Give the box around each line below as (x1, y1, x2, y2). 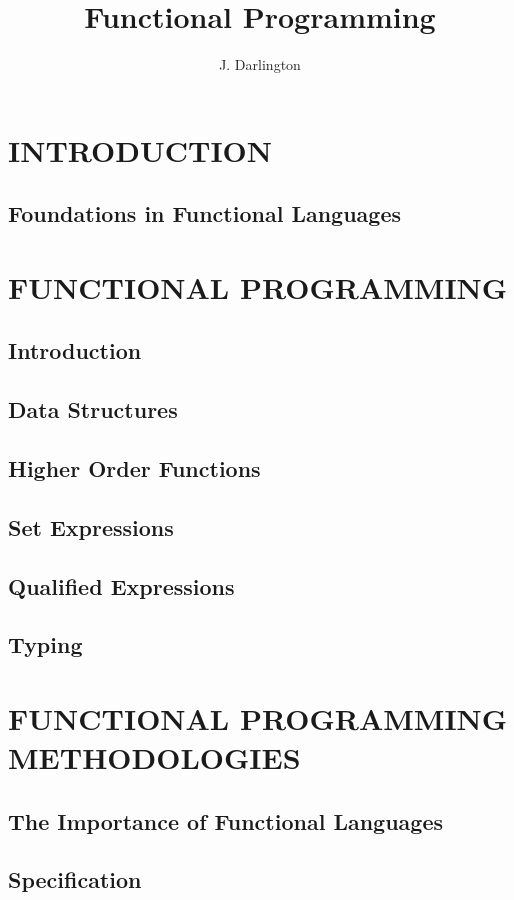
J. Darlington (219, 54, 301, 75)
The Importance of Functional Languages (8, 805, 444, 836)
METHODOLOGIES (8, 737, 301, 778)
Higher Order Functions (8, 453, 261, 484)
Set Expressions (8, 511, 174, 542)
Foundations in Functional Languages (8, 198, 401, 229)
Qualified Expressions (8, 570, 235, 601)
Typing (8, 629, 83, 660)
